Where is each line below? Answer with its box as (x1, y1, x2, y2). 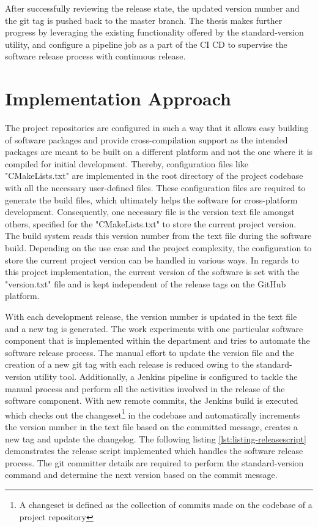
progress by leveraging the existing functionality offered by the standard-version (5, 26, 304, 39)
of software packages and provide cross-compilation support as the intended (5, 133, 288, 146)
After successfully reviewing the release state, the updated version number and (5, 2, 300, 14)
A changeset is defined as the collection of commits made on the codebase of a (19, 498, 312, 510)
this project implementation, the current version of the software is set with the (5, 265, 300, 278)
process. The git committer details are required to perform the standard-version (5, 456, 304, 469)
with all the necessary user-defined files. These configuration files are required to (5, 181, 306, 194)
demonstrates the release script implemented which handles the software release (5, 444, 303, 457)
